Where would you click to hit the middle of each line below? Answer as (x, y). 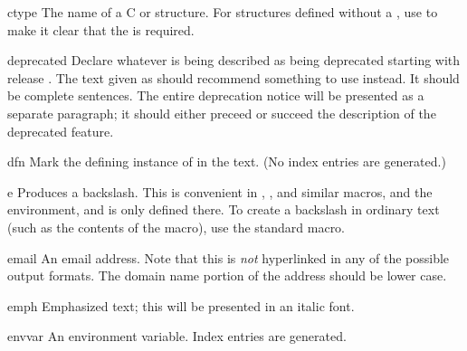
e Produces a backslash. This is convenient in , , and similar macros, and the (220, 191)
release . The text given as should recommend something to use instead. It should (233, 77)
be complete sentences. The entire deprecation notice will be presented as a (216, 95)
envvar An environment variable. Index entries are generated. (177, 336)
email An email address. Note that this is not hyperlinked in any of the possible (229, 257)
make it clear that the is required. (101, 29)
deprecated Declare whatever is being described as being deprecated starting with (234, 60)
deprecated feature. (61, 131)
